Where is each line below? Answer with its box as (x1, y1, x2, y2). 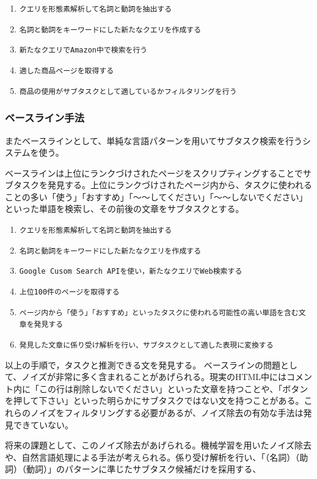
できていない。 (13, 418, 73, 431)
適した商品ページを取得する (19, 66, 114, 75)
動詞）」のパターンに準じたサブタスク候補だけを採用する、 (26, 463, 261, 475)
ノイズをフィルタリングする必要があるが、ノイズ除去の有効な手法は (30, 406, 304, 419)
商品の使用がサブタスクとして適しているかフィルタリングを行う (19, 87, 237, 96)
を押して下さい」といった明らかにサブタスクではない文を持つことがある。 (5, 394, 304, 407)
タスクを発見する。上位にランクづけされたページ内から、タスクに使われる (13, 178, 313, 191)
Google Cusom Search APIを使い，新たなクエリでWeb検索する (19, 267, 242, 276)
